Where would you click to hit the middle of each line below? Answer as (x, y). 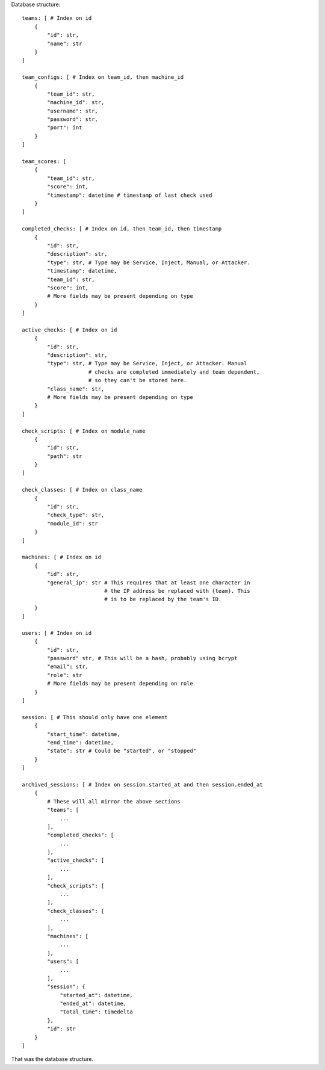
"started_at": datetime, (97, 995)
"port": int (65, 128)
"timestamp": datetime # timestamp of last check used (130, 195)
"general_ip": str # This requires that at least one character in (149, 583)
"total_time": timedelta (97, 1012)
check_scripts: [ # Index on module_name (84, 431)
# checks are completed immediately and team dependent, (174, 372)
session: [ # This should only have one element (95, 717)
